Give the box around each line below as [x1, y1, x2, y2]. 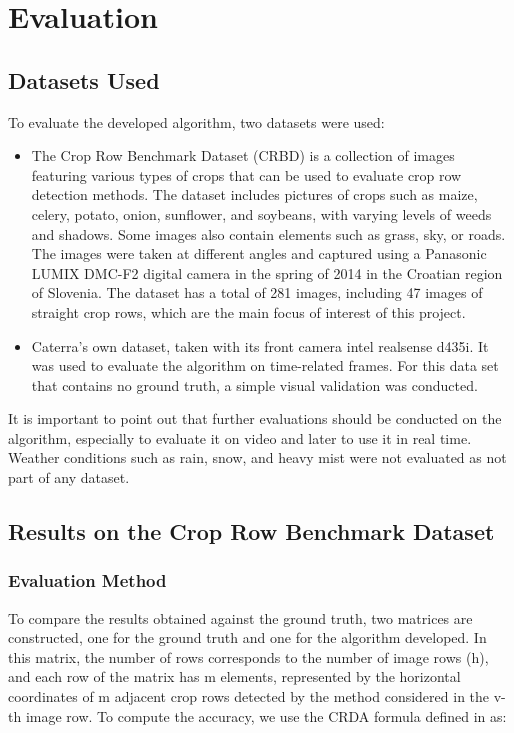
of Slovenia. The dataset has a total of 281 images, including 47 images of [31, 282, 483, 303]
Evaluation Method [8, 568, 167, 593]
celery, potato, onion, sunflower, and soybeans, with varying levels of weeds [31, 203, 492, 224]
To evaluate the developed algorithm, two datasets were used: [8, 111, 385, 132]
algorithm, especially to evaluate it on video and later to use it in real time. [8, 427, 472, 448]
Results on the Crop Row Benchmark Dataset [8, 516, 495, 547]
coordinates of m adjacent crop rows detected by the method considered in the [8, 686, 490, 707]
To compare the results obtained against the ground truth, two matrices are [8, 607, 473, 628]
